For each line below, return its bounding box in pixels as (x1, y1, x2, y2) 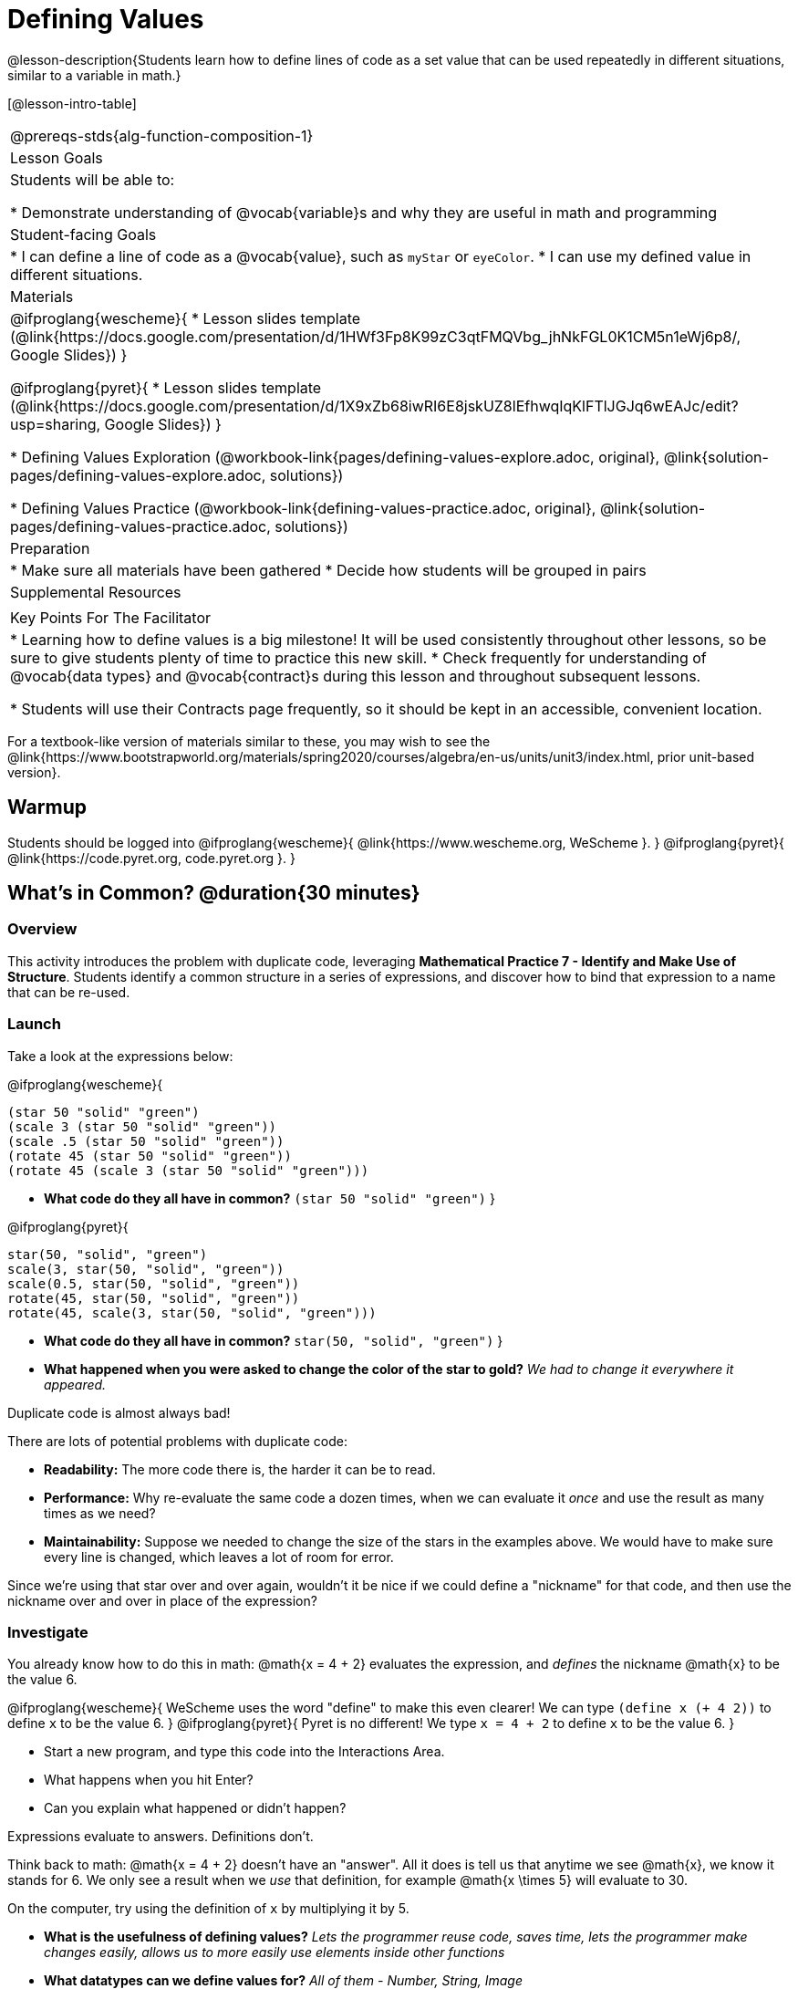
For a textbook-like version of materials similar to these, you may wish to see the (7, 733, 491, 749)
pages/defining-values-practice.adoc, (10, 516, 271, 536)
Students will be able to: (10, 170, 175, 189)
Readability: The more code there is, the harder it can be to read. (44, 1461, 436, 1477)
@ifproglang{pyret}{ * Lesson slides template (10, 378, 322, 397)
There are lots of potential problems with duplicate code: (7, 1432, 347, 1449)
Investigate (7, 1622, 88, 1641)
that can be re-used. (7, 984, 130, 1000)
